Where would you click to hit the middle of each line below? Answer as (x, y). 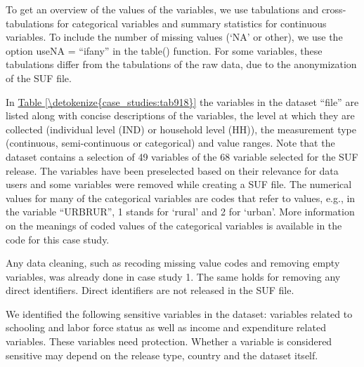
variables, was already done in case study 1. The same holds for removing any (173, 276)
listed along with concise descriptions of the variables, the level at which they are (180, 115)
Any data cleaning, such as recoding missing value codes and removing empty (173, 263)
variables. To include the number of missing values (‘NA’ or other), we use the (174, 37)
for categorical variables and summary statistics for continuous (192, 23)
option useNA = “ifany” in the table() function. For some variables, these (164, 50)
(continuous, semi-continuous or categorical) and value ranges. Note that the (170, 143)
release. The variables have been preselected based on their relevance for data (172, 170)
